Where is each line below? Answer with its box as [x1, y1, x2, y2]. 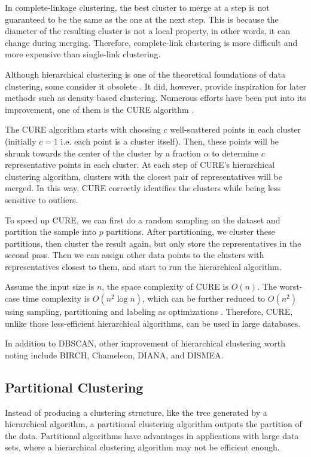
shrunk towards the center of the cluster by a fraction [5, 146, 201, 159]
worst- [279, 280, 303, 293]
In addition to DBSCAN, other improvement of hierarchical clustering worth [5, 337, 285, 349]
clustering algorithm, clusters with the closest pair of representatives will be [5, 170, 282, 182]
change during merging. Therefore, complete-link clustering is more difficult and [5, 36, 298, 48]
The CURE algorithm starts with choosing [5, 123, 161, 136]
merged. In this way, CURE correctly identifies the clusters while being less [5, 182, 281, 194]
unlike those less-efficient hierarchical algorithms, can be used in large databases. [5, 317, 301, 329]
